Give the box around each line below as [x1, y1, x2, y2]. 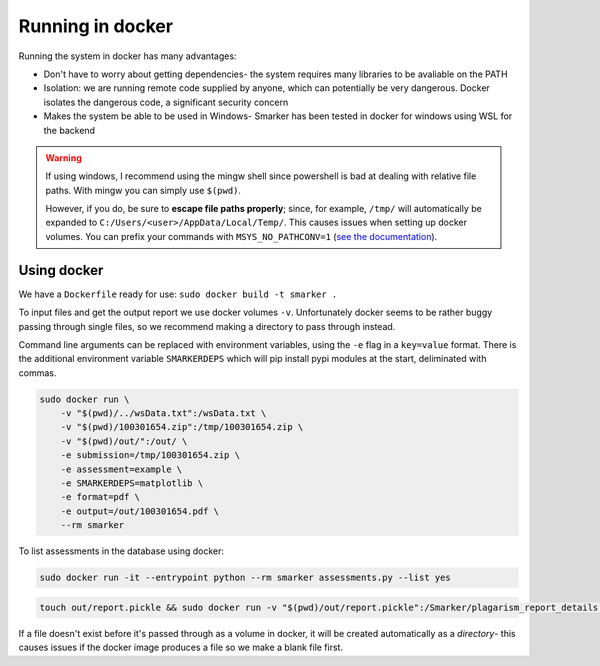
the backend [43, 124, 95, 136]
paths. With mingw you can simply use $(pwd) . [45, 184, 242, 196]
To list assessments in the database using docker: [18, 545, 225, 557]
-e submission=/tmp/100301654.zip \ [60, 450, 240, 461]
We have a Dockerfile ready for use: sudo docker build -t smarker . [18, 288, 338, 300]
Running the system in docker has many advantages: [18, 50, 237, 62]
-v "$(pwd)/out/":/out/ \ [60, 435, 188, 447]
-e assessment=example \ [60, 463, 183, 475]
